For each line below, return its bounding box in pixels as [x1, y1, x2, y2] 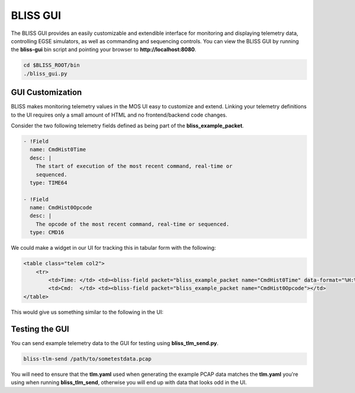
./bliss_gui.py [23, 70, 67, 77]
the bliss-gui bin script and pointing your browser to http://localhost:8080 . [11, 46, 196, 53]
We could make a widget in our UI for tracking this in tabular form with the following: [11, 244, 216, 252]
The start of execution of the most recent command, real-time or [35, 163, 233, 170]
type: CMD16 [30, 229, 64, 236]
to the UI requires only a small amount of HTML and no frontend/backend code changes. [11, 111, 227, 118]
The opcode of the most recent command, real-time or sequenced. [35, 221, 230, 227]
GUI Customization [11, 88, 82, 98]
